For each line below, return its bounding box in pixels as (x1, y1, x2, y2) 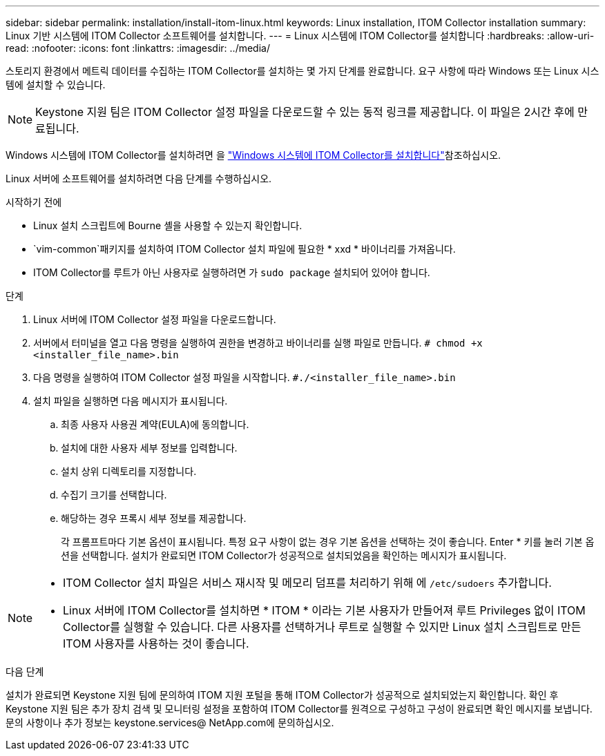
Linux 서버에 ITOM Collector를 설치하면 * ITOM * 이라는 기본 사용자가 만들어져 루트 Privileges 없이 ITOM (63, 603, 586, 617)
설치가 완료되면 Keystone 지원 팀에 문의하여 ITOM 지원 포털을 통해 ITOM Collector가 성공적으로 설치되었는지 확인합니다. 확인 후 (6, 689, 559, 701)
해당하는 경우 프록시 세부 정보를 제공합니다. (61, 512, 247, 524)
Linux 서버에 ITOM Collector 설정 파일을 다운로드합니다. (33, 313, 276, 325)
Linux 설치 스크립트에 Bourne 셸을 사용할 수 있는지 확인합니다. (33, 220, 302, 231)
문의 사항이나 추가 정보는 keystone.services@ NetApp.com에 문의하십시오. (6, 717, 334, 728)
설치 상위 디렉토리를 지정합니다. (61, 465, 197, 477)
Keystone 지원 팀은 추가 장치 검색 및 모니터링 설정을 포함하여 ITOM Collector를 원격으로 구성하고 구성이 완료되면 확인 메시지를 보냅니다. (6, 703, 593, 715)
